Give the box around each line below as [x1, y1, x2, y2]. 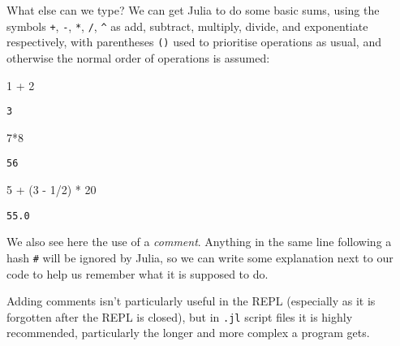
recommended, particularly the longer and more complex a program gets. [6, 324, 370, 341]
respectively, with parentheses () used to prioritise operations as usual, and [6, 33, 381, 50]
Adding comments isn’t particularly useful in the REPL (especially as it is [6, 292, 376, 309]
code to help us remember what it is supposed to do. [6, 265, 269, 282]
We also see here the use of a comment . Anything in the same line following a [6, 233, 392, 250]
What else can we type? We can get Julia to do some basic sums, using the [6, 2, 380, 18]
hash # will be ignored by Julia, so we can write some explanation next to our [6, 249, 394, 266]
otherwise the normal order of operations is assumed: [6, 49, 270, 66]
